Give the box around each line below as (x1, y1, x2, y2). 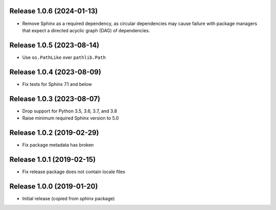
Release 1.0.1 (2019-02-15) (9, 155, 96, 164)
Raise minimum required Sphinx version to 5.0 (22, 115, 119, 121)
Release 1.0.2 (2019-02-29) (9, 128, 99, 137)
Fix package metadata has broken (22, 142, 94, 148)
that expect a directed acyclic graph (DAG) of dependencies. (22, 27, 150, 33)
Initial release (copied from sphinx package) (22, 195, 115, 201)
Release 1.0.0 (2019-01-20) (9, 182, 98, 191)
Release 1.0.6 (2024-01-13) (9, 7, 98, 15)
